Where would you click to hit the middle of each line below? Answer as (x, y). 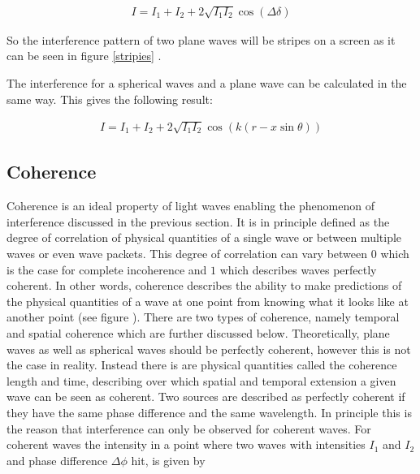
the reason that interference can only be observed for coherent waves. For (189, 428)
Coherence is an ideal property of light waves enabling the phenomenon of (191, 206)
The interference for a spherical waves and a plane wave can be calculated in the (207, 83)
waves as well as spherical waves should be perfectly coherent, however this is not (209, 349)
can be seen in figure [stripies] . (84, 56)
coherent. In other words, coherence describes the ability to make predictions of (204, 285)
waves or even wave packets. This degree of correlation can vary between (187, 253)
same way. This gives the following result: (110, 99)
